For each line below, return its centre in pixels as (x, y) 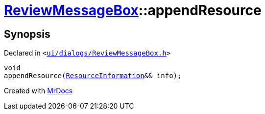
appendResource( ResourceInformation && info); (93, 76)
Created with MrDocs (38, 91)
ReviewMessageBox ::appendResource (133, 10)
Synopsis (27, 34)
